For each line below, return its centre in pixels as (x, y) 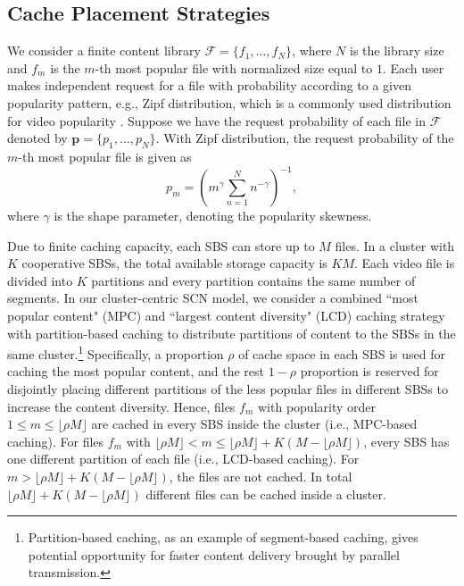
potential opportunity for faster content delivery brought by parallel (214, 554)
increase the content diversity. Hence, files (121, 406)
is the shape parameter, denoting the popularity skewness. (213, 216)
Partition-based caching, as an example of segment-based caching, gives (223, 537)
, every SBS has (406, 441)
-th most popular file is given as (105, 156)
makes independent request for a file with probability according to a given (209, 85)
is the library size (397, 50)
